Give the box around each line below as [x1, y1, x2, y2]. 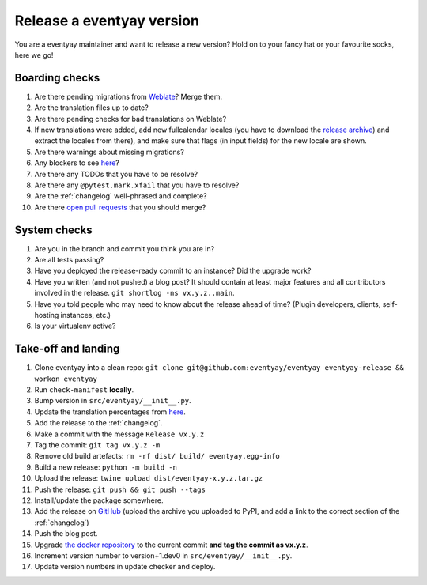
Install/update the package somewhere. [34, 495, 164, 505]
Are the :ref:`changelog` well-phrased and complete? [34, 191, 207, 201]
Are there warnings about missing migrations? [34, 147, 185, 157]
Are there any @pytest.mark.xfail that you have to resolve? [34, 180, 240, 190]
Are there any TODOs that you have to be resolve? [34, 169, 198, 179]
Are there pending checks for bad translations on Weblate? [34, 114, 227, 123]
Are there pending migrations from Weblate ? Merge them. [34, 92, 223, 101]
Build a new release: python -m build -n [34, 462, 178, 472]
